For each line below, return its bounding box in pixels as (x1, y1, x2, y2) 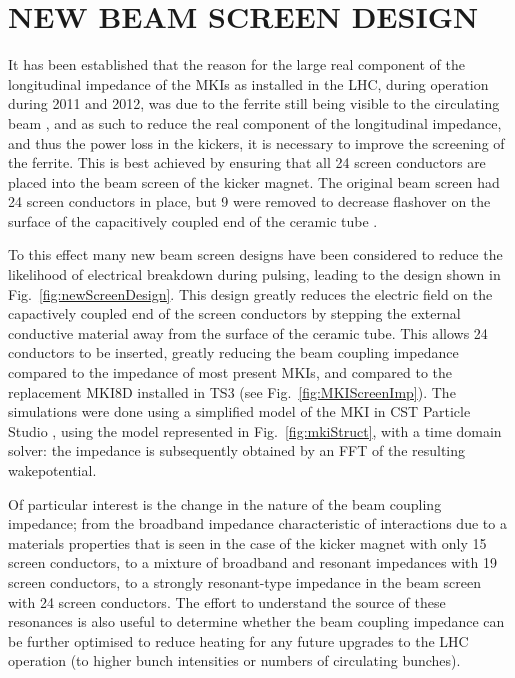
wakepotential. (8, 460, 97, 480)
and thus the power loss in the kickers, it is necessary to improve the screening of (8, 132, 505, 153)
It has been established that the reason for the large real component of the (8, 54, 466, 75)
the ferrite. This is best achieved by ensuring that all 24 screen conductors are (8, 152, 486, 173)
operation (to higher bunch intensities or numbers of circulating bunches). (8, 650, 461, 671)
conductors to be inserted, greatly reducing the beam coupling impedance (8, 342, 459, 363)
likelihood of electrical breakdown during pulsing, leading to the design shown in (8, 264, 501, 285)
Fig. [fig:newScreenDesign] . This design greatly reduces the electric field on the (8, 283, 493, 304)
